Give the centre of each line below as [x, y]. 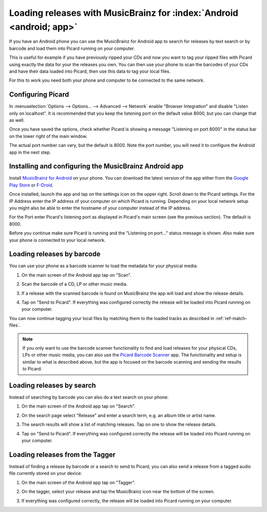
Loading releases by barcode [55, 254]
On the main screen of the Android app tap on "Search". [78, 406]
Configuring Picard [39, 95]
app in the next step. [30, 152]
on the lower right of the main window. [48, 136]
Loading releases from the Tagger [62, 454]
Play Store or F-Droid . [31, 185]
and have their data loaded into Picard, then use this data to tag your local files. [90, 71]
